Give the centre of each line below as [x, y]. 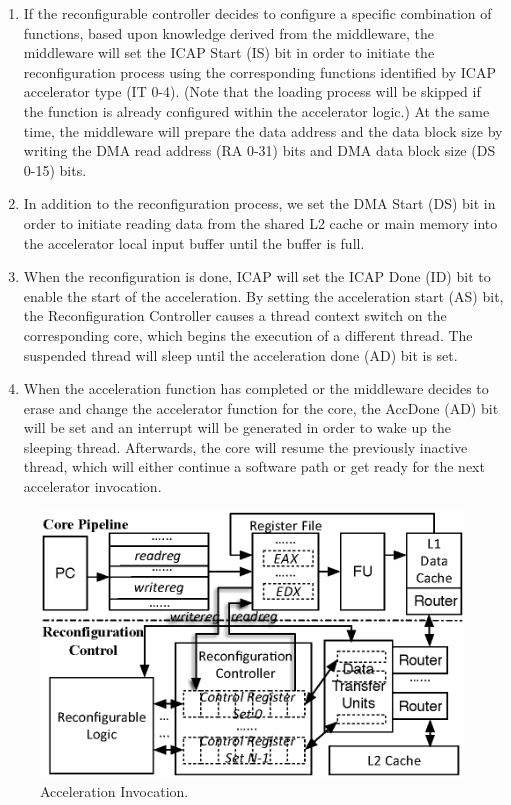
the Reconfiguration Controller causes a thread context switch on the [235, 315]
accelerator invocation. [92, 486]
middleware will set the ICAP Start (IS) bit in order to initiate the [229, 52]
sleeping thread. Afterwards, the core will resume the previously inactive [245, 446]
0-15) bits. [55, 169]
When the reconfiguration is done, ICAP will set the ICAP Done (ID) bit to [257, 276]
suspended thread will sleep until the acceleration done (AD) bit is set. [240, 354]
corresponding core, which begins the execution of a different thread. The [248, 334]
